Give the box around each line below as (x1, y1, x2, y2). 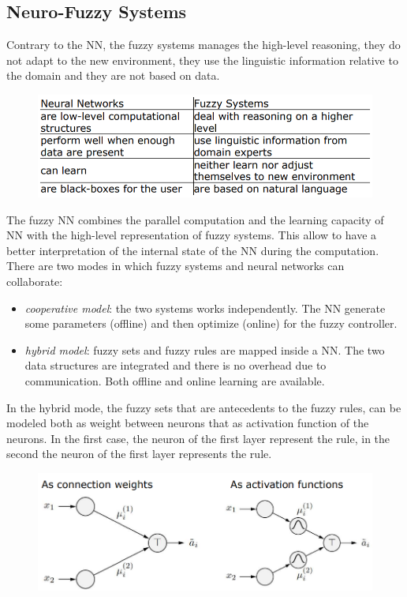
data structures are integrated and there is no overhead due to (24, 357, 327, 374)
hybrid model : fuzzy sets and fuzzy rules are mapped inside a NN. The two (24, 341, 385, 358)
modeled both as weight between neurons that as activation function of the (6, 415, 369, 431)
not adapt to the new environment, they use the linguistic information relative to (6, 51, 398, 68)
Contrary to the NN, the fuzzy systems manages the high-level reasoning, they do (6, 36, 401, 53)
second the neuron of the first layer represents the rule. (6, 445, 272, 462)
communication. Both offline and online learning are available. (24, 372, 325, 389)
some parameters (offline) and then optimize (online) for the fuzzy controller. (24, 315, 398, 332)
